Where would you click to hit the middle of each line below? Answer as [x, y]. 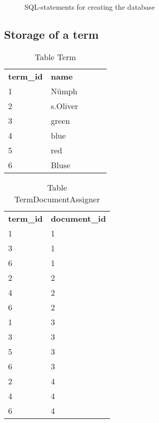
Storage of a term [51, 34]
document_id [78, 218]
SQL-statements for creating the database [90, 7]
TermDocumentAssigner [57, 199]
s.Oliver [64, 105]
